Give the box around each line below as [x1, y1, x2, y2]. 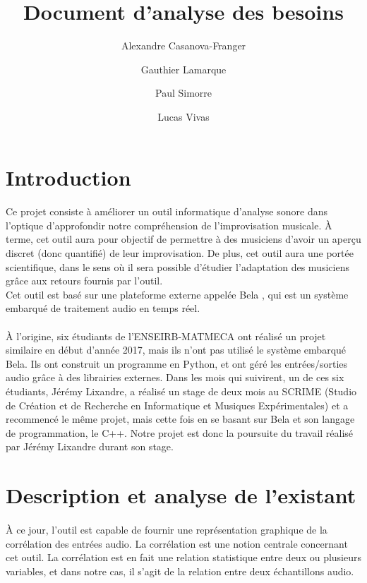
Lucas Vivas [157, 109, 210, 124]
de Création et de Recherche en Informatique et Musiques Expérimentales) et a [6, 397, 349, 412]
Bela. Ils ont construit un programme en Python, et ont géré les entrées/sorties [6, 356, 348, 371]
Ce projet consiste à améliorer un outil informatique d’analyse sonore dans [6, 204, 327, 219]
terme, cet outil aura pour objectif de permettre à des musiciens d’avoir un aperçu [6, 232, 361, 246]
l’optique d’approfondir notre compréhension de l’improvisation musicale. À [6, 217, 332, 232]
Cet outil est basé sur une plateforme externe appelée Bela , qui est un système [6, 287, 349, 301]
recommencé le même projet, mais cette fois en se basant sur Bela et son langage [6, 411, 355, 426]
